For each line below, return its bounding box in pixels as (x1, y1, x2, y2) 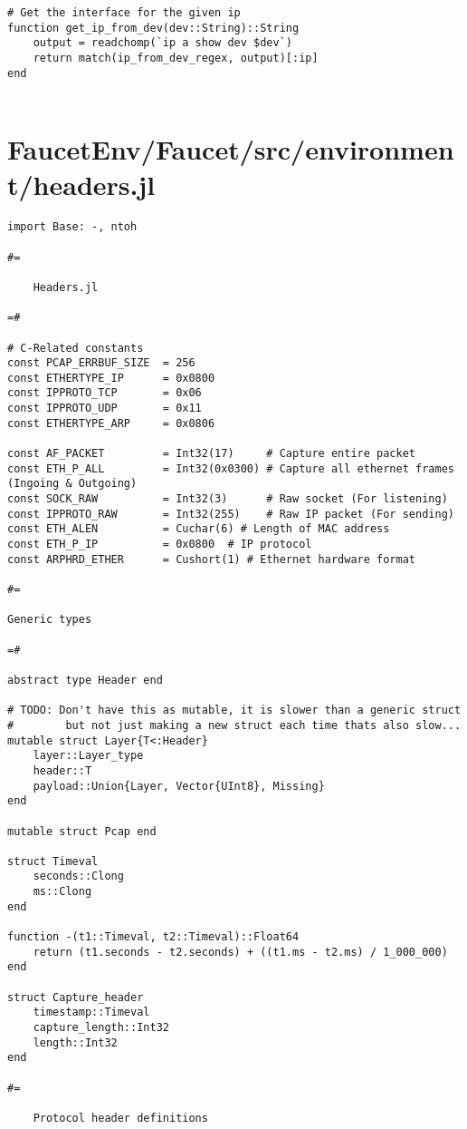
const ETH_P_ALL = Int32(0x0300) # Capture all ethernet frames (7, 462, 454, 475)
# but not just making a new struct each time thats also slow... (7, 718, 462, 732)
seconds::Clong (33, 870, 124, 883)
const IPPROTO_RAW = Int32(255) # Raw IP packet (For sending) (7, 507, 454, 521)
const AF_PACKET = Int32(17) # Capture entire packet (7, 447, 416, 461)
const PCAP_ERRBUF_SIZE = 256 (7, 356, 195, 370)
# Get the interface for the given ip (7, 6, 241, 19)
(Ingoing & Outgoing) (7, 477, 138, 491)
